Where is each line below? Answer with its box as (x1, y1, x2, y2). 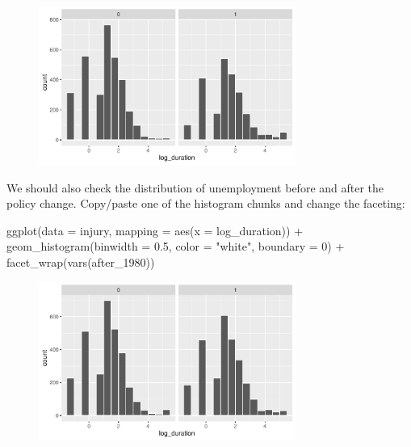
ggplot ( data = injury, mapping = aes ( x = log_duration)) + (6, 221, 304, 238)
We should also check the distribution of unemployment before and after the (6, 179, 384, 196)
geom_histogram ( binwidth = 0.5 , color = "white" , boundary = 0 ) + (6, 238, 345, 255)
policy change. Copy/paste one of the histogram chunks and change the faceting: (6, 195, 405, 212)
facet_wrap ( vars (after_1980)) (6, 254, 155, 271)
